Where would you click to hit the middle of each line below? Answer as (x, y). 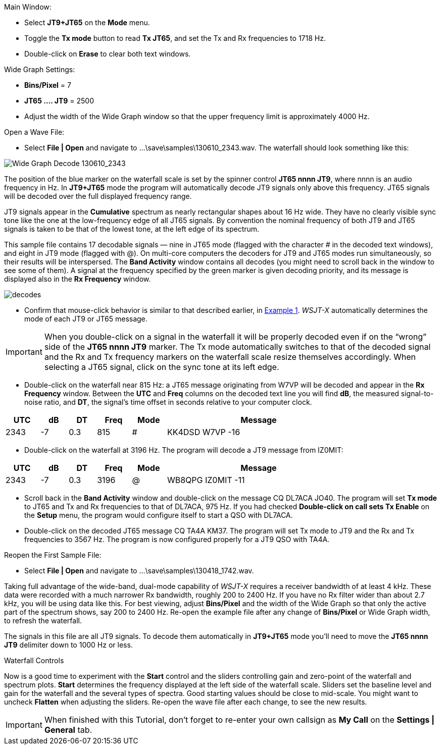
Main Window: (28, 7)
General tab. (68, 730)
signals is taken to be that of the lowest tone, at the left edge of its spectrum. (132, 229)
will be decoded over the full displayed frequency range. (98, 196)
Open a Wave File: (34, 132)
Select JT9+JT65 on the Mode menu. (87, 22)
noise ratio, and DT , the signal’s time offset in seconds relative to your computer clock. (168, 402)
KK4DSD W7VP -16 (204, 432)
